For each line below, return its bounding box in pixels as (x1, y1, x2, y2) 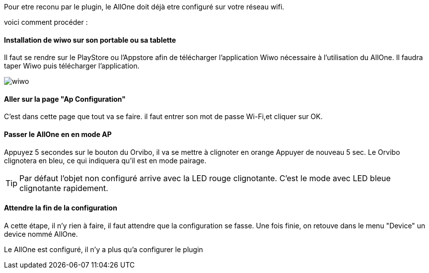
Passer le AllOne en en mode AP (4, 130, 112, 139)
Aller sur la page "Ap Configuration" (4, 94, 126, 103)
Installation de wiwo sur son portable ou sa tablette (4, 35, 176, 44)
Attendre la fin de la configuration (4, 204, 117, 212)
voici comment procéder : (4, 18, 88, 26)
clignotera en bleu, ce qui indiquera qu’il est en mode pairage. (4, 156, 207, 165)
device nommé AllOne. (4, 229, 78, 238)
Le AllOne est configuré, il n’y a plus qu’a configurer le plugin (4, 245, 203, 254)
